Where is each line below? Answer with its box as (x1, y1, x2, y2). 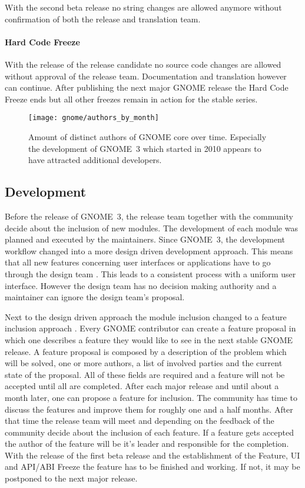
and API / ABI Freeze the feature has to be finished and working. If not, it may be (5, 460, 300, 473)
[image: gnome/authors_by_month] (28, 114, 159, 122)
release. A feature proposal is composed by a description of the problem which (5, 345, 287, 357)
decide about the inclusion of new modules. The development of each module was (5, 221, 298, 234)
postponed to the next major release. (5, 472, 138, 484)
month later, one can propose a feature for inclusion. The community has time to (5, 391, 297, 403)
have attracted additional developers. (28, 154, 162, 166)
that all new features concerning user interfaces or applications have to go (5, 256, 271, 268)
